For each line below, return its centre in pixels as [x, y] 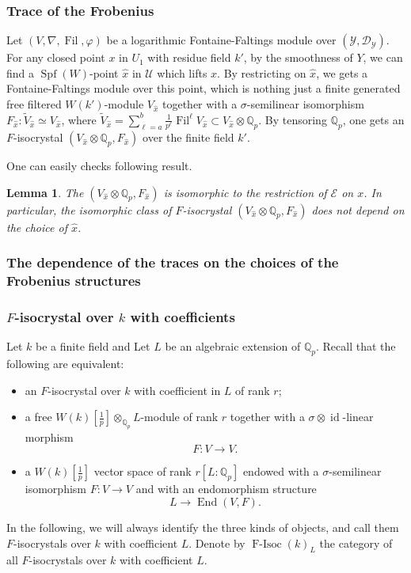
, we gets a [342, 72]
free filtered [34, 104]
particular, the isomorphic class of [89, 209]
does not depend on [358, 209]
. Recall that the [356, 346]
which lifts [182, 72]
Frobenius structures [74, 280]
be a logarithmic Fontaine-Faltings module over [221, 40]
